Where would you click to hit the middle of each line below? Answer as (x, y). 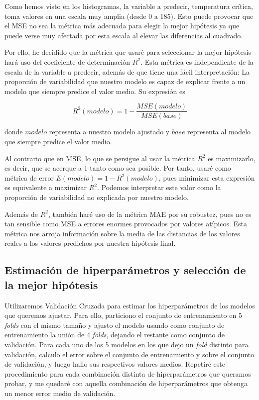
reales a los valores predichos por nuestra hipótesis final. (90, 243)
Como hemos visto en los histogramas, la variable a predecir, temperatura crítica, (129, 6)
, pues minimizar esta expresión (207, 177)
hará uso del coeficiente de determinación (67, 61)
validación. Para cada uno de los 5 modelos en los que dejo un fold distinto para (127, 344)
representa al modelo (219, 132)
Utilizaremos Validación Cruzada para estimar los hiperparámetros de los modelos (130, 305)
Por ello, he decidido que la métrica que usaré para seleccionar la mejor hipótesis (128, 52)
